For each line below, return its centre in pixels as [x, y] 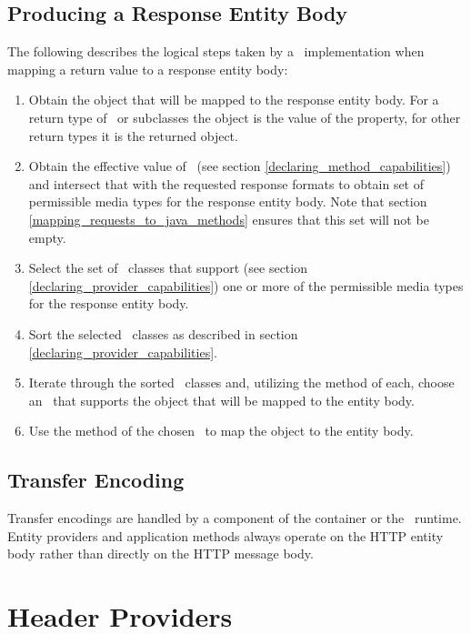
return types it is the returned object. [133, 135]
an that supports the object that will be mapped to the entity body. [221, 400]
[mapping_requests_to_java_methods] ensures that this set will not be [229, 219]
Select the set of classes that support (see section [168, 268]
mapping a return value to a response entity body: [148, 69]
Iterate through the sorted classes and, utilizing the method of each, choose [241, 382]
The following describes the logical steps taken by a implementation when [216, 51]
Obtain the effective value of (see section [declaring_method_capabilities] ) [240, 166]
